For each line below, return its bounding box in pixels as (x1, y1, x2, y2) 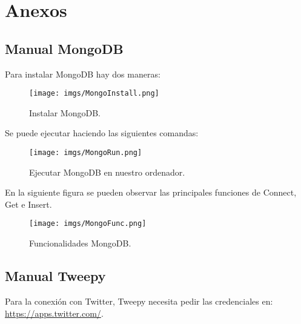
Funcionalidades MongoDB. (29, 237, 131, 250)
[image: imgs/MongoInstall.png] (29, 89, 159, 98)
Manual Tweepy (5, 266, 106, 285)
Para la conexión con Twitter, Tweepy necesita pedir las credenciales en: (5, 294, 273, 307)
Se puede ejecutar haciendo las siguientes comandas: (5, 127, 199, 139)
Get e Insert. (5, 197, 52, 210)
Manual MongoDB (5, 39, 124, 58)
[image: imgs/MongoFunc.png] (29, 219, 147, 228)
